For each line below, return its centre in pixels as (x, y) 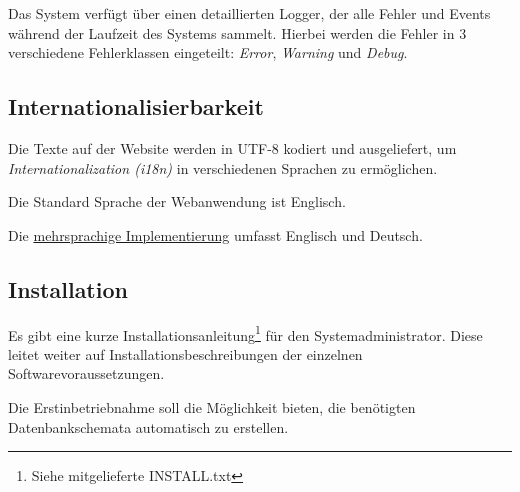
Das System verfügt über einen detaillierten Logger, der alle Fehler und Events (249, 13)
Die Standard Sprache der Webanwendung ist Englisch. (177, 201)
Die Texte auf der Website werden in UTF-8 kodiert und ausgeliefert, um (232, 147)
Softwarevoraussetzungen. (86, 373)
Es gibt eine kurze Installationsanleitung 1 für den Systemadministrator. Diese (245, 333)
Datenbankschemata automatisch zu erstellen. (148, 426)
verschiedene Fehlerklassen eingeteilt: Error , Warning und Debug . (208, 52)
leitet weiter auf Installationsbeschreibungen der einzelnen (185, 353)
